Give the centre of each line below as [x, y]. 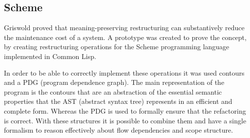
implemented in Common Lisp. [50, 56]
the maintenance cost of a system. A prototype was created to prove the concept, [125, 37]
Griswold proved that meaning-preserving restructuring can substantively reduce [124, 28]
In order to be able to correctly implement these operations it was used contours [124, 72]
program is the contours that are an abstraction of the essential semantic [113, 91]
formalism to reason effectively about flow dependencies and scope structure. [119, 130]
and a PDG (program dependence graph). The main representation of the [114, 82]
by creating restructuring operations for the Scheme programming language [117, 47]
